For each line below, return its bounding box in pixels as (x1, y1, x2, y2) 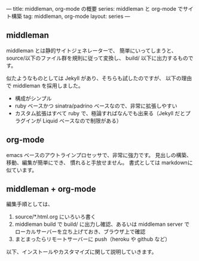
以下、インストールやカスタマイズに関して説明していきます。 (6, 248, 157, 256)
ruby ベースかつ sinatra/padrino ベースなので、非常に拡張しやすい (14, 102, 177, 109)
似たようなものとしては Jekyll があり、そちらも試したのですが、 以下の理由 (6, 74, 192, 82)
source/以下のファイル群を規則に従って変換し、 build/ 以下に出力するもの (6, 54, 188, 62)
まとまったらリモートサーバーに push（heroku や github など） (14, 235, 170, 243)
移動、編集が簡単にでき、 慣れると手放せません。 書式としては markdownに (6, 159, 193, 166)
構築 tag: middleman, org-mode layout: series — (11, 13, 130, 20)
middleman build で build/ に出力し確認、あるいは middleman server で (14, 220, 190, 228)
